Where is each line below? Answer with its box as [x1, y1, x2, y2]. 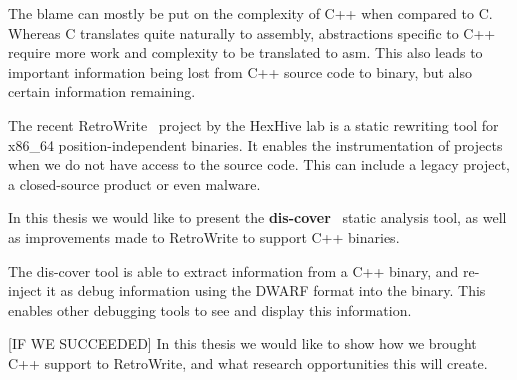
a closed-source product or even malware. [8, 173, 261, 194]
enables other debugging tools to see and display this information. [8, 299, 412, 320]
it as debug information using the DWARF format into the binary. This [46, 280, 486, 301]
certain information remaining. [8, 81, 196, 102]
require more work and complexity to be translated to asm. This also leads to [8, 42, 483, 63]
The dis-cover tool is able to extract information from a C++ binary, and [8, 260, 459, 281]
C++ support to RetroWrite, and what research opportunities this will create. [8, 352, 488, 373]
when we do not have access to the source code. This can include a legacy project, [8, 154, 510, 175]
